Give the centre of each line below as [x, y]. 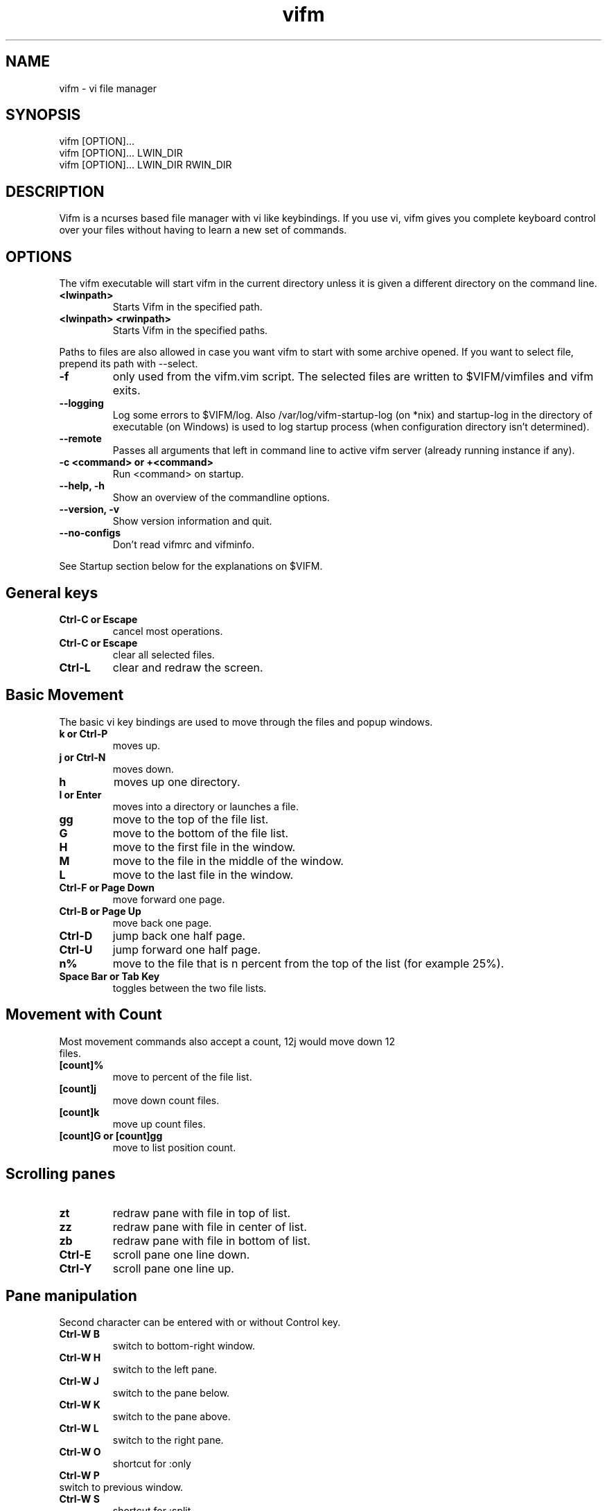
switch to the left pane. [165, 1370]
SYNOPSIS [43, 115]
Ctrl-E [75, 1254]
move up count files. [159, 1124]
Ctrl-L [75, 667]
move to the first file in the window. [204, 847]
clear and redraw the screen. [188, 667]
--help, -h [82, 486]
